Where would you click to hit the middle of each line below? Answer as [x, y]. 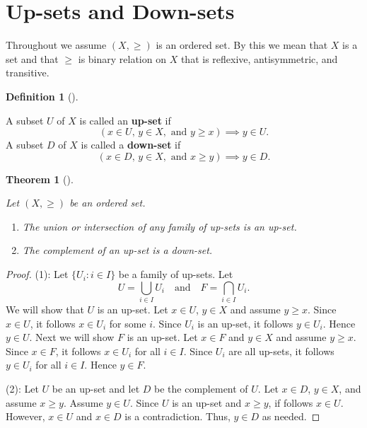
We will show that [45, 309]
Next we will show [75, 337]
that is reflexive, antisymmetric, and [259, 58]
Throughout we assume [56, 45]
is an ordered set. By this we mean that [242, 45]
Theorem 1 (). [40, 179]
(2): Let [22, 388]
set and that [32, 58]
